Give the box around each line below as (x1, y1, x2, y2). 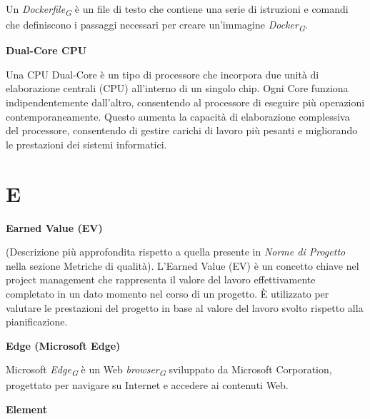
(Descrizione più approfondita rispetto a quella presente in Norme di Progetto (6, 244, 346, 259)
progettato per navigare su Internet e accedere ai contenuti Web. (6, 378, 289, 393)
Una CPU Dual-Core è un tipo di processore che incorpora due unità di (6, 66, 319, 81)
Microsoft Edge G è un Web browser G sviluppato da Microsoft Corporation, (6, 362, 332, 379)
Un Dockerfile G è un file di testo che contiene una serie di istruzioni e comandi (6, 1, 349, 18)
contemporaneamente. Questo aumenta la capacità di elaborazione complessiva (6, 108, 350, 123)
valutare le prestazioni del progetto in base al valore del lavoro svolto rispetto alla (6, 300, 364, 315)
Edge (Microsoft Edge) (6, 338, 121, 353)
